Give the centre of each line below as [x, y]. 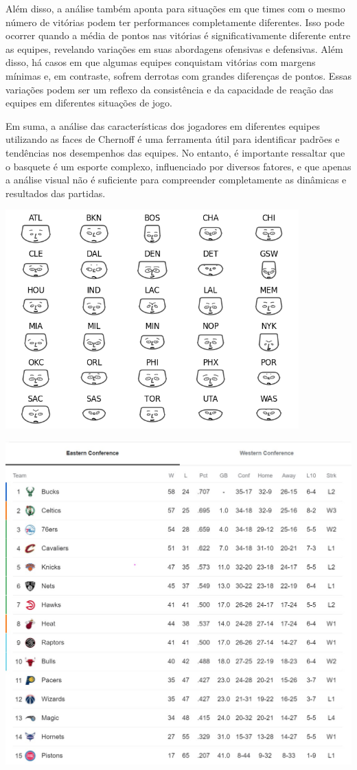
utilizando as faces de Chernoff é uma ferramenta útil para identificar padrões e [173, 139]
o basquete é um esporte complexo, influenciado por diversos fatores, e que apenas [178, 166]
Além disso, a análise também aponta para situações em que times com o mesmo [175, 8]
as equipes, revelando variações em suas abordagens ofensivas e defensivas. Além [174, 48]
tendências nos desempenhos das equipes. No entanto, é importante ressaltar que [175, 152]
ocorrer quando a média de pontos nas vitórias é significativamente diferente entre [178, 35]
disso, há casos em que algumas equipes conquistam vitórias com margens [161, 62]
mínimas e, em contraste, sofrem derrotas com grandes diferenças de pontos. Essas [178, 75]
